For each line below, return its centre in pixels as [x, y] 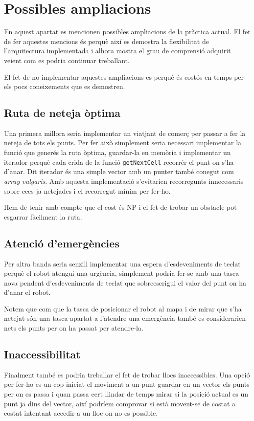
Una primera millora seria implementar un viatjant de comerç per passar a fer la [125, 133]
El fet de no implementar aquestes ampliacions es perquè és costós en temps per [124, 77]
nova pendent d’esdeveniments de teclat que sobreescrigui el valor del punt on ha [125, 282]
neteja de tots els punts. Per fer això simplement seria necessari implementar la [123, 143]
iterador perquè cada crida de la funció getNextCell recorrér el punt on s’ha [119, 162]
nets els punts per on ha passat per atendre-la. [74, 328]
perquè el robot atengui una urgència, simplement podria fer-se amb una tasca [122, 273]
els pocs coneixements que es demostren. [65, 86]
